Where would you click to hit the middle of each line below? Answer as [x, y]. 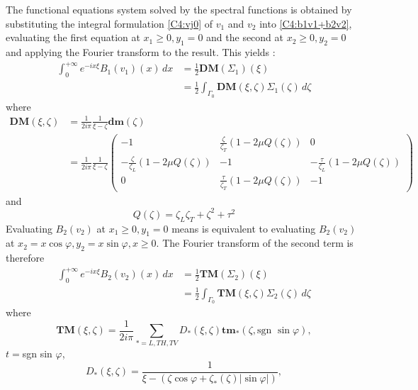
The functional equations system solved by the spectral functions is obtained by [179, 9]
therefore [25, 258]
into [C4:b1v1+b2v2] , [306, 23]
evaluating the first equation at [73, 37]
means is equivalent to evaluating [244, 228]
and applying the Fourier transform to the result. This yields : [141, 51]
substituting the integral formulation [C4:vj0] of [109, 23]
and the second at [245, 37]
